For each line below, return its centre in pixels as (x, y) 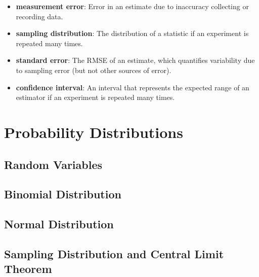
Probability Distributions (94, 132)
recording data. (39, 16)
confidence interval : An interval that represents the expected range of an (133, 87)
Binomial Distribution (63, 194)
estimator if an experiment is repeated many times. (95, 97)
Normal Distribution (59, 224)
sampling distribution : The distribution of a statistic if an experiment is (132, 33)
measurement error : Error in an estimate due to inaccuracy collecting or (132, 6)
